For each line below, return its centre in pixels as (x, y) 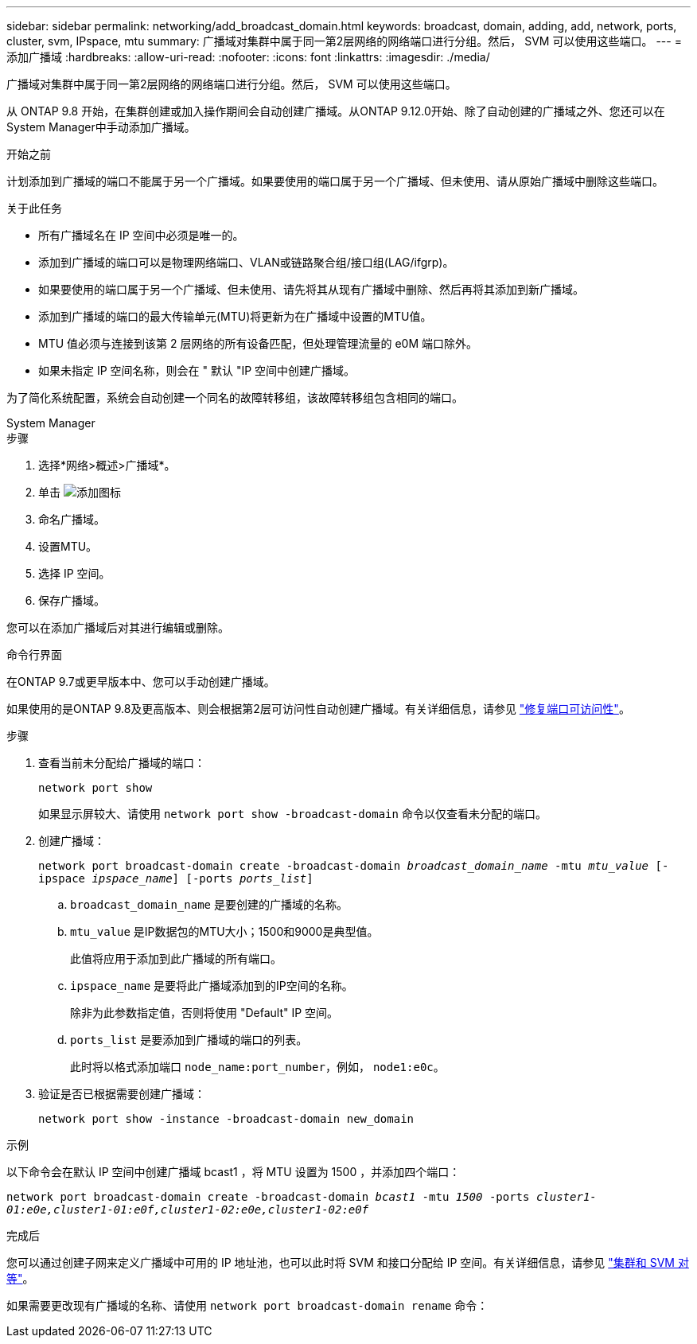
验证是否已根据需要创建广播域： (122, 1094)
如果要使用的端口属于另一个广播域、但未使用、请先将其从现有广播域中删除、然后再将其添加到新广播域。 (311, 289)
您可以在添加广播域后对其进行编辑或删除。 (118, 627)
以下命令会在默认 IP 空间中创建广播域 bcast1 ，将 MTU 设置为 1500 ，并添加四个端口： (234, 1172)
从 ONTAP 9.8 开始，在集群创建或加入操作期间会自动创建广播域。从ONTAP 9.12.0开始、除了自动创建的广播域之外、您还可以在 (336, 111)
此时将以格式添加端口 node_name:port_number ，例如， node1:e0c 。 (257, 1067)
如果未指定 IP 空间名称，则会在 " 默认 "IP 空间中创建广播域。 (197, 370)
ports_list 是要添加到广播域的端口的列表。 (189, 1040)
